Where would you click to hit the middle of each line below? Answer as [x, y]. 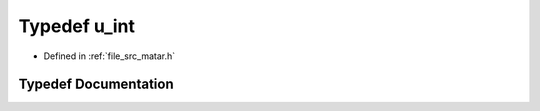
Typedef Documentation [96, 84]
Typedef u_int [76, 26]
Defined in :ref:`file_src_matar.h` [109, 56]
